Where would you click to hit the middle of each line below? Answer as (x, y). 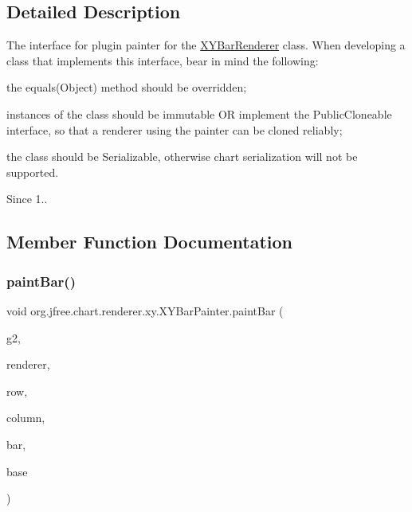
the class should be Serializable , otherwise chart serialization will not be (182, 156)
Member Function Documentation (150, 242)
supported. (33, 172)
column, (26, 418)
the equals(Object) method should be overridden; (127, 87)
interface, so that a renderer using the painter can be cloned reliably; (175, 129)
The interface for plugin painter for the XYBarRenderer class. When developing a (206, 45)
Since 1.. (27, 199)
